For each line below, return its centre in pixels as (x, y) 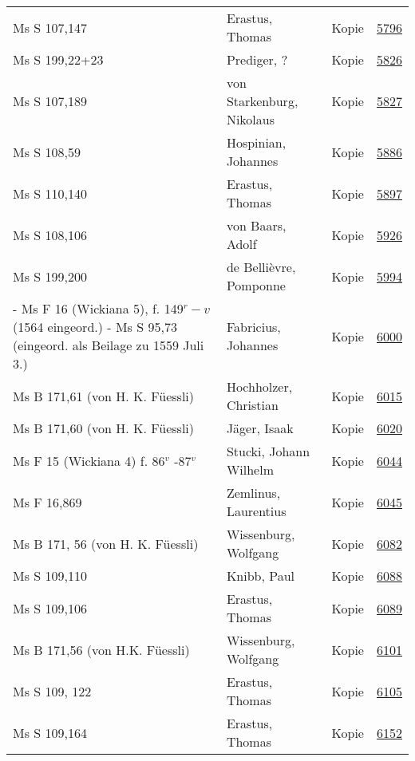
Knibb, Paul (261, 576)
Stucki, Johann (268, 451)
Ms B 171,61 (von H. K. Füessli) (104, 396)
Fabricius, (253, 327)
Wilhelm (250, 469)
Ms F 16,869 (47, 502)
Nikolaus (250, 119)
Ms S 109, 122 (52, 691)
